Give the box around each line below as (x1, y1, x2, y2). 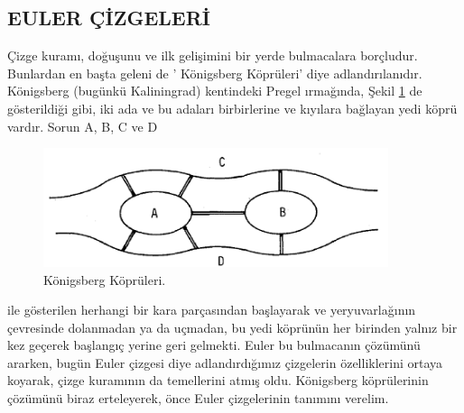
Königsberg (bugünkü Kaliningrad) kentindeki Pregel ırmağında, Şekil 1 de (7, 81, 422, 100)
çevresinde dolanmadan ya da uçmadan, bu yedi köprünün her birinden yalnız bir (7, 317, 458, 336)
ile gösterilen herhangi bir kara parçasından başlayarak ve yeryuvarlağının (7, 300, 416, 319)
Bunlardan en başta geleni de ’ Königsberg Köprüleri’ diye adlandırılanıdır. (7, 63, 422, 82)
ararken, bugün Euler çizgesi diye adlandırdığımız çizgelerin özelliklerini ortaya (7, 353, 443, 372)
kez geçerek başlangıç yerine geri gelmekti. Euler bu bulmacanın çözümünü (7, 335, 421, 354)
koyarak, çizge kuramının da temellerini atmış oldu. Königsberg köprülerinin (7, 371, 429, 390)
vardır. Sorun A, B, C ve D (7, 116, 158, 135)
